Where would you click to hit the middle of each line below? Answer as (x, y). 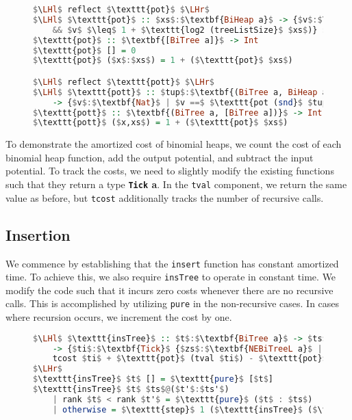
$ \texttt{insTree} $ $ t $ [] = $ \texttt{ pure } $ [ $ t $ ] (153, 379)
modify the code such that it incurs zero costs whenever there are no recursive (169, 290)
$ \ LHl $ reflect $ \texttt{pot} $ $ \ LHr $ (121, 10)
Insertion (38, 234)
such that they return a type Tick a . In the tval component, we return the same (176, 184)
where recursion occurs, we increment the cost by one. (119, 317)
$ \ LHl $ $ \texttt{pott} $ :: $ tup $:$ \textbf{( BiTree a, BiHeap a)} (185, 92)
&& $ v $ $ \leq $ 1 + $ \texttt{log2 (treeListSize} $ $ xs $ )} (185, 30)
